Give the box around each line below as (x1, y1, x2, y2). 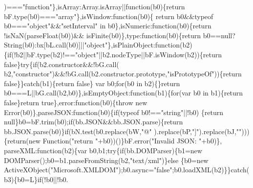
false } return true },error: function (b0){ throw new (4, 97, 148, 107)
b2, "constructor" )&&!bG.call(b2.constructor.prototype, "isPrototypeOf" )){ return (4, 69, 242, 79)
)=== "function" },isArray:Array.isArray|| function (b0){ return (4, 1, 185, 11)
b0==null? (203, 30, 235, 40)
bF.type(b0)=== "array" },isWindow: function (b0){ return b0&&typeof (4, 11, 213, 21)
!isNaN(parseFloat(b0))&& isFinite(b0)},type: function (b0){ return (4, 30, 201, 40)
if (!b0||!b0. (37, 174, 68, 184)
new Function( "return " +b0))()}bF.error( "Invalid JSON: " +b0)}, (28, 136, 222, 146)
